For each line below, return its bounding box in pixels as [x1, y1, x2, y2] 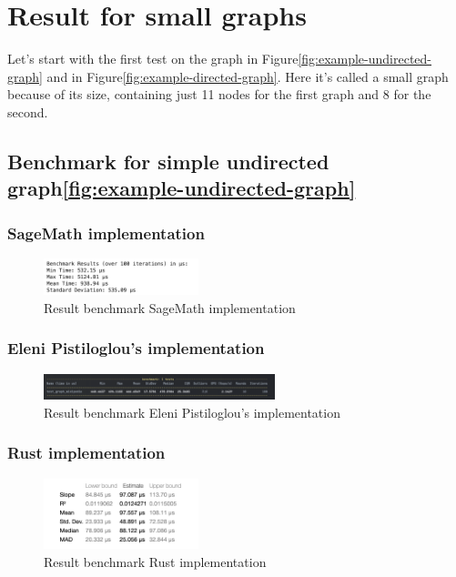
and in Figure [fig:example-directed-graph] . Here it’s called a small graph [46, 66, 449, 86]
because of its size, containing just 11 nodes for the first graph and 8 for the [7, 85, 431, 104]
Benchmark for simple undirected [7, 147, 329, 175]
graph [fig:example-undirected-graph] [7, 174, 356, 202]
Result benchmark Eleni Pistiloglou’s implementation [44, 402, 340, 421]
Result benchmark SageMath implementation [44, 298, 296, 317]
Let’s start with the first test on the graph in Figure [7, 49, 299, 68]
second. [7, 102, 48, 121]
